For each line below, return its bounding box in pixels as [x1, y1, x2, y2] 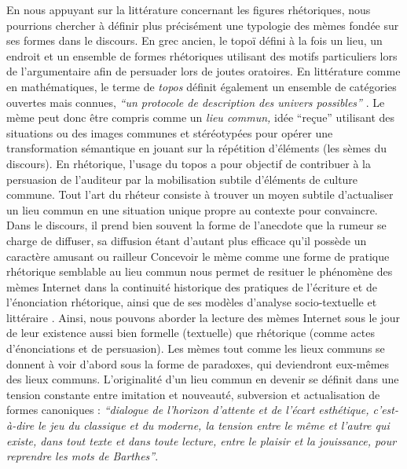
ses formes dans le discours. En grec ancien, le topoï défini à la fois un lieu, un [6, 32, 383, 49]
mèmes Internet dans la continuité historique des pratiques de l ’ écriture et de [6, 278, 377, 295]
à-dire [6, 417, 35, 434]
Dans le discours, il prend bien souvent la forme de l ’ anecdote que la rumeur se [6, 217, 387, 233]
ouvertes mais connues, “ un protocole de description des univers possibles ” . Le [6, 93, 385, 110]
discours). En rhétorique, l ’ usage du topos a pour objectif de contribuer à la [6, 155, 371, 171]
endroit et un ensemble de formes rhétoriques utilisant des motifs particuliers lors [6, 47, 398, 64]
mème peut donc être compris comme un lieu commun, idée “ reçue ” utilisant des [6, 109, 395, 126]
